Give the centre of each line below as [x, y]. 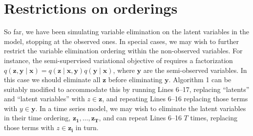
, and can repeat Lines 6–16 [140, 118]
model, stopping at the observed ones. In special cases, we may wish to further [121, 41]
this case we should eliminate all [52, 79]
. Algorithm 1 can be [200, 79]
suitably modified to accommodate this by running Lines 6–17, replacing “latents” [127, 89]
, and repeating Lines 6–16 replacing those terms [175, 99]
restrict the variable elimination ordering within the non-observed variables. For [123, 51]
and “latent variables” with [44, 99]
